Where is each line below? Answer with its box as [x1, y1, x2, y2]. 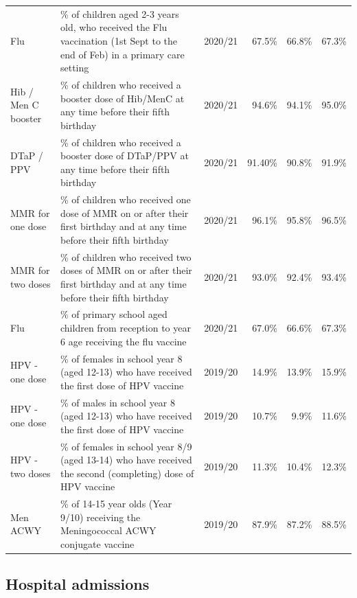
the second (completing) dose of [60, 465, 194, 480]
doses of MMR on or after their [60, 263, 192, 277]
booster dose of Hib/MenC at [60, 91, 185, 105]
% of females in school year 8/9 [60, 439, 192, 453]
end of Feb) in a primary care [60, 47, 185, 61]
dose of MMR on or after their [60, 205, 189, 220]
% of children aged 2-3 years [60, 6, 179, 21]
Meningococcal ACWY [60, 523, 157, 538]
